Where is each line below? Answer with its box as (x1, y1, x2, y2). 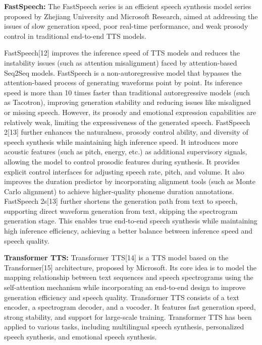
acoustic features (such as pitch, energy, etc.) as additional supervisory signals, (4, 146, 247, 157)
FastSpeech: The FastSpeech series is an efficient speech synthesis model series (4, 1, 251, 11)
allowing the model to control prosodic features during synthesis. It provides (4, 156, 240, 166)
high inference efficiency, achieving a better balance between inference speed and (4, 225, 253, 236)
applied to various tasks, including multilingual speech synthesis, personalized (4, 321, 244, 332)
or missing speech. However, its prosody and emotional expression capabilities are (4, 106, 256, 117)
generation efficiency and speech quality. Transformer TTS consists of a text (4, 292, 240, 302)
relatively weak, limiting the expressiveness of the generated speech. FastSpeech (4, 117, 250, 127)
